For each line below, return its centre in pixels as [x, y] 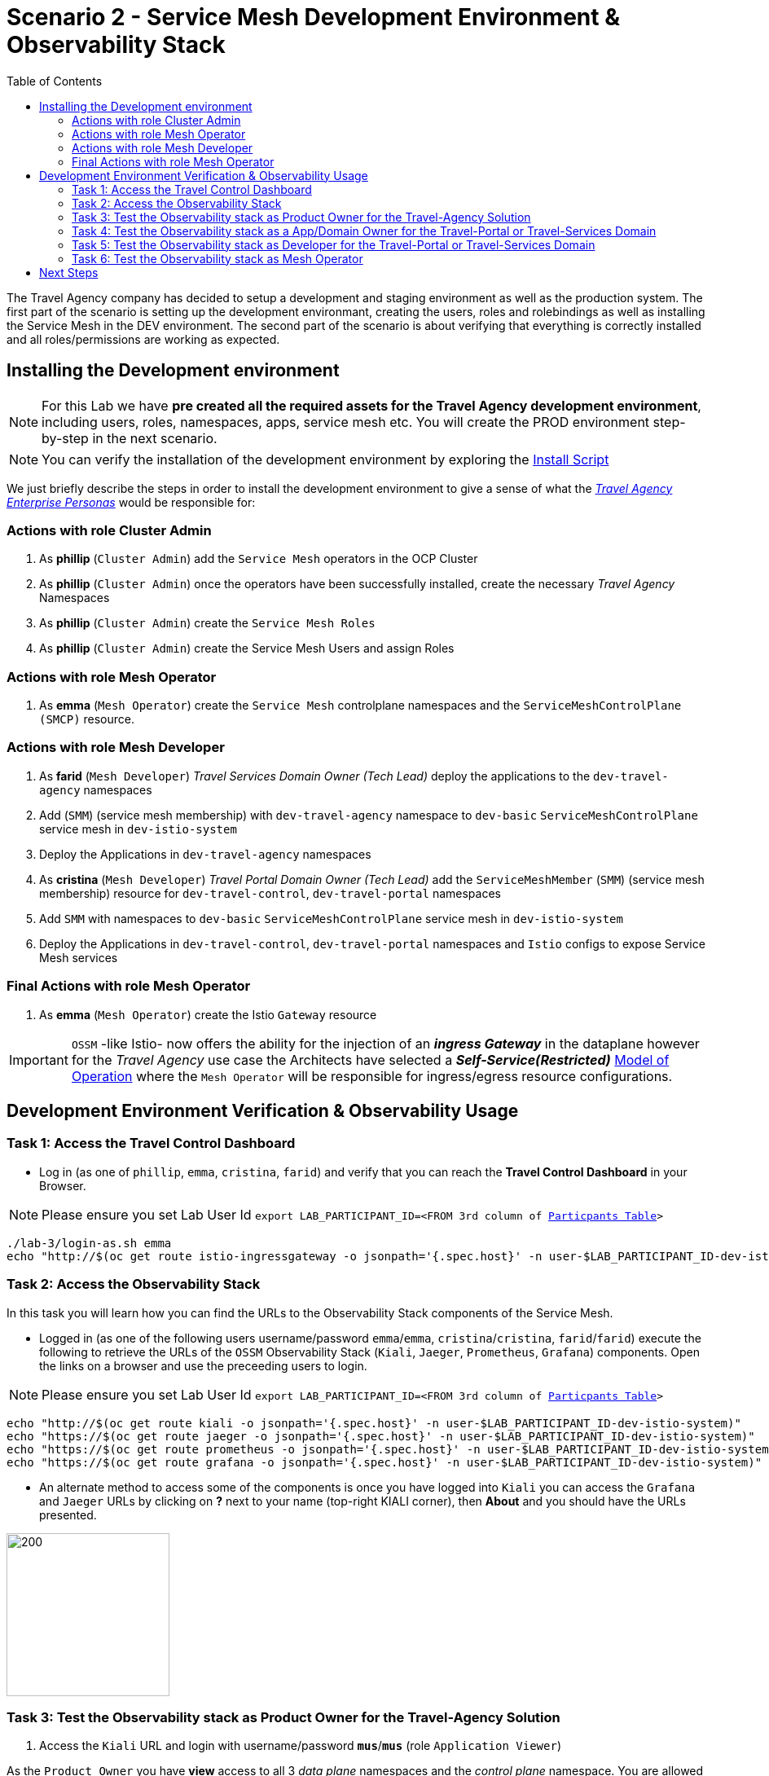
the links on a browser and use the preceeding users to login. [203, 1365]
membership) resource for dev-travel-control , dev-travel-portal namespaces [270, 893]
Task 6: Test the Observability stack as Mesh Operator [218, 258]
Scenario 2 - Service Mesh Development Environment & [313, 17]
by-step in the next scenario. [130, 438]
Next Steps [69, 272]
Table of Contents [55, 81]
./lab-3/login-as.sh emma [89, 1243]
